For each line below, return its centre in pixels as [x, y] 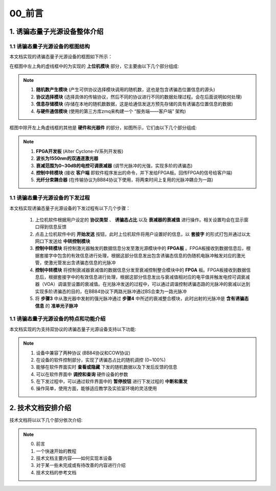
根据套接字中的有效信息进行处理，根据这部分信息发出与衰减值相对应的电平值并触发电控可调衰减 [149, 277]
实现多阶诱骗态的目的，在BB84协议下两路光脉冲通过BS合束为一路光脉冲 [111, 291]
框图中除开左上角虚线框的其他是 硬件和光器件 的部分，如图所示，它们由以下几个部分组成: [103, 127]
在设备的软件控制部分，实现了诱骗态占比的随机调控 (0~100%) [101, 360]
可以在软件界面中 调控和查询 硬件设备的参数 [82, 374]
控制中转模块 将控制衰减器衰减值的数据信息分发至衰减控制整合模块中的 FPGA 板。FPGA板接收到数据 [141, 270]
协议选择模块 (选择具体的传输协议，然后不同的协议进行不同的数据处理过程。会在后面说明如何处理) [139, 97]
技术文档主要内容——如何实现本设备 [74, 458]
